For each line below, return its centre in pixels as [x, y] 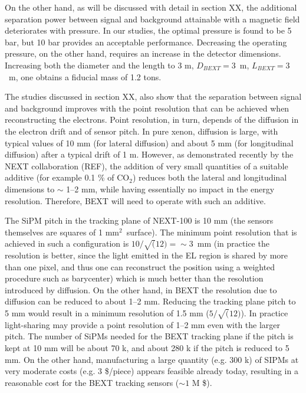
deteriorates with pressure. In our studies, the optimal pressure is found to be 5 [148, 30]
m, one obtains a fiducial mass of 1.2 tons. [85, 76]
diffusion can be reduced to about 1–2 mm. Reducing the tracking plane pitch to [150, 301]
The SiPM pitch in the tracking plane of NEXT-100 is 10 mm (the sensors [139, 220]
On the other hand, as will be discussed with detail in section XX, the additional [151, 7]
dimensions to [30, 189]
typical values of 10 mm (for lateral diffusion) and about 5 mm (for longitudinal [149, 143]
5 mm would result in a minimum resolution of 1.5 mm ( [107, 313]
